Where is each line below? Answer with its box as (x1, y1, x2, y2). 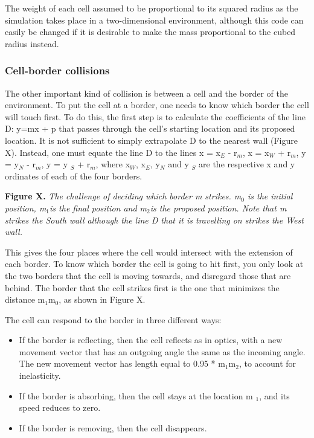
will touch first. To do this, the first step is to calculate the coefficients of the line (5, 110, 306, 123)
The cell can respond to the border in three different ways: (5, 313, 222, 326)
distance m (5, 293, 45, 306)
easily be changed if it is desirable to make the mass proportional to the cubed (5, 25, 296, 38)
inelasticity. (19, 369, 61, 382)
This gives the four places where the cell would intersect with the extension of (5, 245, 293, 258)
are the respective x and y (199, 158, 295, 170)
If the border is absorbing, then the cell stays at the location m (19, 389, 253, 402)
